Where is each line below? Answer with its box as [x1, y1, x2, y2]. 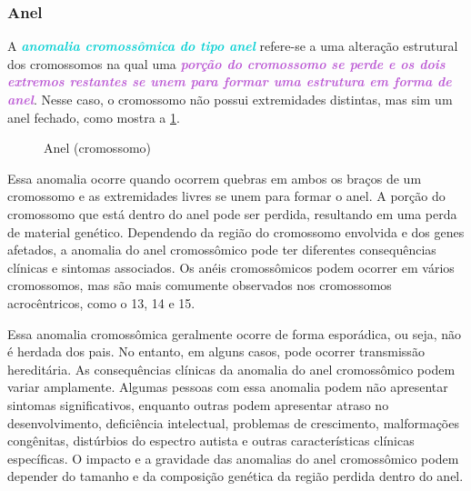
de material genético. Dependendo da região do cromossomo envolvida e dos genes [7, 222, 465, 241]
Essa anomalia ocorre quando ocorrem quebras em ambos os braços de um [7, 168, 422, 187]
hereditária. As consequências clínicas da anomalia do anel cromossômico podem [7, 359, 456, 378]
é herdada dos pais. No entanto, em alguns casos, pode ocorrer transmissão [7, 342, 425, 361]
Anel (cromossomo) [44, 138, 152, 157]
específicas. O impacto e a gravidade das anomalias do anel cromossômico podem [7, 448, 459, 467]
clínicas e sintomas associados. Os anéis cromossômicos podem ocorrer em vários [7, 257, 455, 276]
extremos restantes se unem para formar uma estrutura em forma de [7, 72, 452, 91]
